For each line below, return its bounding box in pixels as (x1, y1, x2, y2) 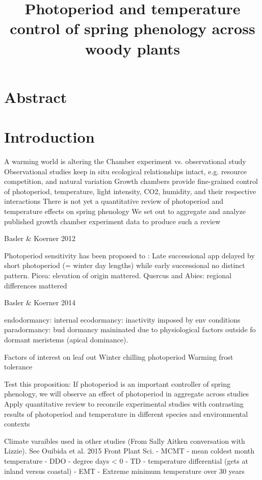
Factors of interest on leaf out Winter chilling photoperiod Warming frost (4, 351, 233, 362)
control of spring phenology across (10, 18, 255, 39)
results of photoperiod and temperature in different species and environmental (4, 408, 248, 419)
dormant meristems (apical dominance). (4, 334, 128, 344)
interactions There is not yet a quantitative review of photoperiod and (4, 196, 224, 206)
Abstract (4, 86, 67, 107)
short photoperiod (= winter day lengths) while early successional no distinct (4, 260, 245, 271)
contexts (4, 418, 30, 429)
